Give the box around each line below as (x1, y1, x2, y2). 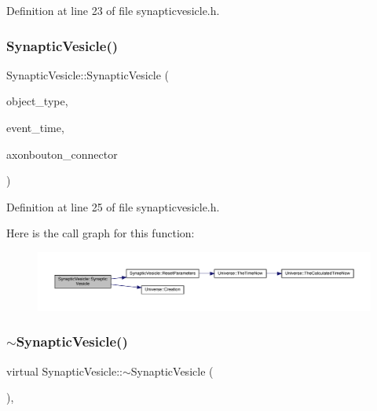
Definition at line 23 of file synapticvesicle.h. (6, 2, 220, 18)
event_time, (6, 119, 64, 135)
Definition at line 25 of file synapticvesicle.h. (6, 198, 220, 215)
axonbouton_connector (6, 145, 118, 162)
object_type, (6, 93, 68, 109)
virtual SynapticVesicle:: (6, 362, 123, 379)
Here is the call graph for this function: (6, 225, 195, 241)
